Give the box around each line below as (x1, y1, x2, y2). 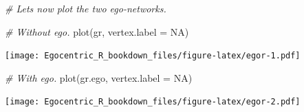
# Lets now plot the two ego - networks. (5, 1, 166, 15)
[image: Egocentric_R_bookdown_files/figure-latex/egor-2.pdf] (5, 97, 301, 107)
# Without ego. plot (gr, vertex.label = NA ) (5, 24, 189, 38)
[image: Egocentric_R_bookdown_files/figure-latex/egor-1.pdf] (5, 51, 301, 61)
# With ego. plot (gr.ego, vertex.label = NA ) (5, 70, 193, 85)
